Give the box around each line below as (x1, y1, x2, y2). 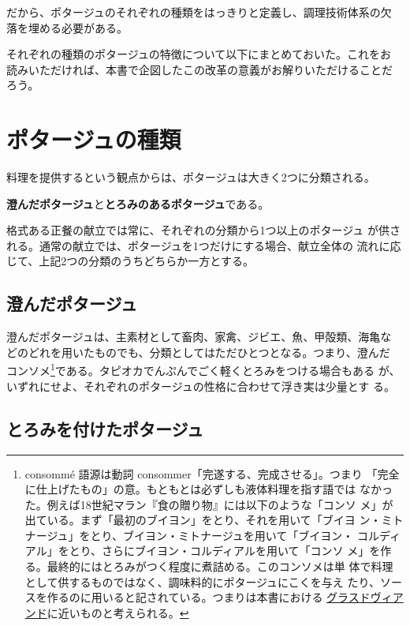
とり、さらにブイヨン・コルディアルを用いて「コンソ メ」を (69, 542, 381, 559)
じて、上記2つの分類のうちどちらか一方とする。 (6, 253, 254, 269)
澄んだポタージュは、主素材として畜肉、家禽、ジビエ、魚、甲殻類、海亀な (6, 328, 392, 345)
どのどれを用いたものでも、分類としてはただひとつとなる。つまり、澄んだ (6, 343, 390, 360)
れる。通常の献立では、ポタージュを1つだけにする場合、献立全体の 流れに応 (6, 237, 401, 253)
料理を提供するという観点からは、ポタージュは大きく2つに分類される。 (6, 169, 375, 186)
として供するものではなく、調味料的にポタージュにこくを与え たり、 (24, 573, 380, 590)
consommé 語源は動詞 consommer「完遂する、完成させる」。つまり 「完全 (24, 465, 400, 482)
